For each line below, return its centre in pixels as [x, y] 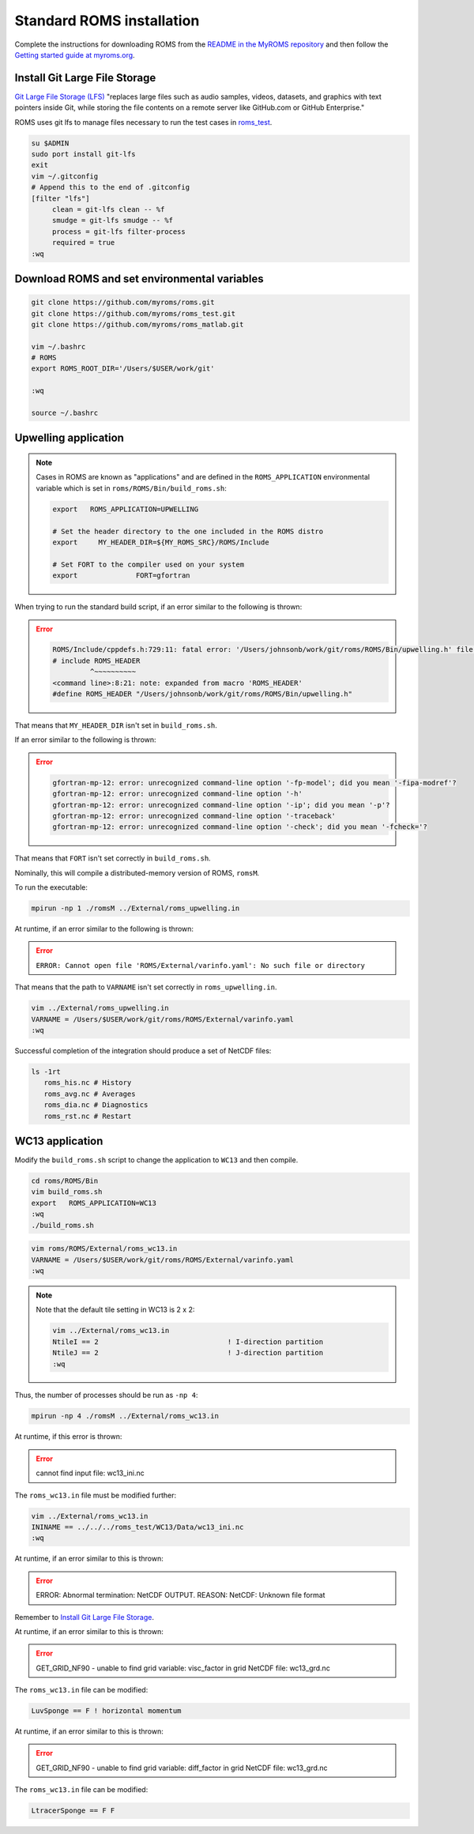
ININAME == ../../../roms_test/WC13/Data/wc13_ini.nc [137, 1527]
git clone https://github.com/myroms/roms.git [123, 303]
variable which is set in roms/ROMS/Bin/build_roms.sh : [131, 488]
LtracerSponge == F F [73, 1811]
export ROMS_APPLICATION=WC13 [94, 1203]
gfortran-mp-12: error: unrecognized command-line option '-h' [178, 794]
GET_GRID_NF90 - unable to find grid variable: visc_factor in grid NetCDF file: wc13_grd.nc [183, 1668]
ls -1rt [46, 1072]
